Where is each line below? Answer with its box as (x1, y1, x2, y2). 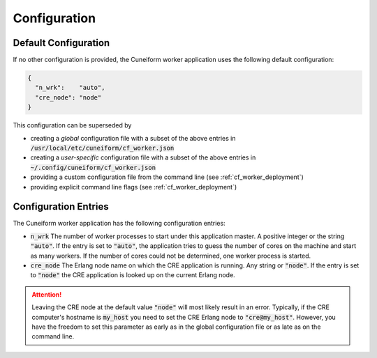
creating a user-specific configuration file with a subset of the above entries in (30, 153, 256, 162)
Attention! (31, 290, 62, 299)
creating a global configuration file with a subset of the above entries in (30, 134, 236, 142)
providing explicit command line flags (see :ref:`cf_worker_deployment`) (30, 182, 237, 191)
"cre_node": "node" (35, 93, 102, 101)
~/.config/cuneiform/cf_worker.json (30, 164, 156, 171)
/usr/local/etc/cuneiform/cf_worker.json (30, 143, 175, 152)
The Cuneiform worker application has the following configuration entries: (13, 219, 226, 228)
